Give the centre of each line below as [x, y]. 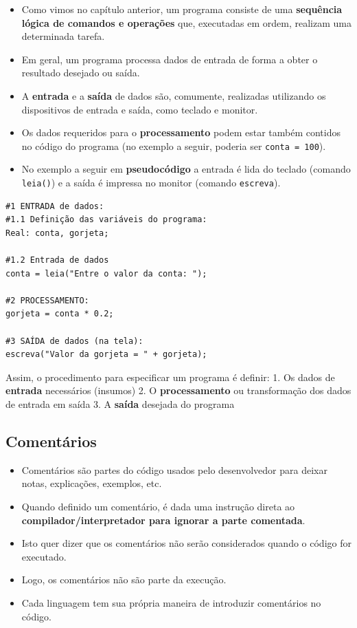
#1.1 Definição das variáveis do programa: [106, 220]
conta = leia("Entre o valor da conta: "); [106, 273]
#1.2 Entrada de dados [57, 260]
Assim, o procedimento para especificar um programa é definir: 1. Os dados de [170, 377]
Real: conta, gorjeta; [57, 233]
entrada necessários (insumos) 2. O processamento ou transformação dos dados [178, 390]
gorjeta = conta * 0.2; [60, 314]
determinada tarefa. [63, 36]
